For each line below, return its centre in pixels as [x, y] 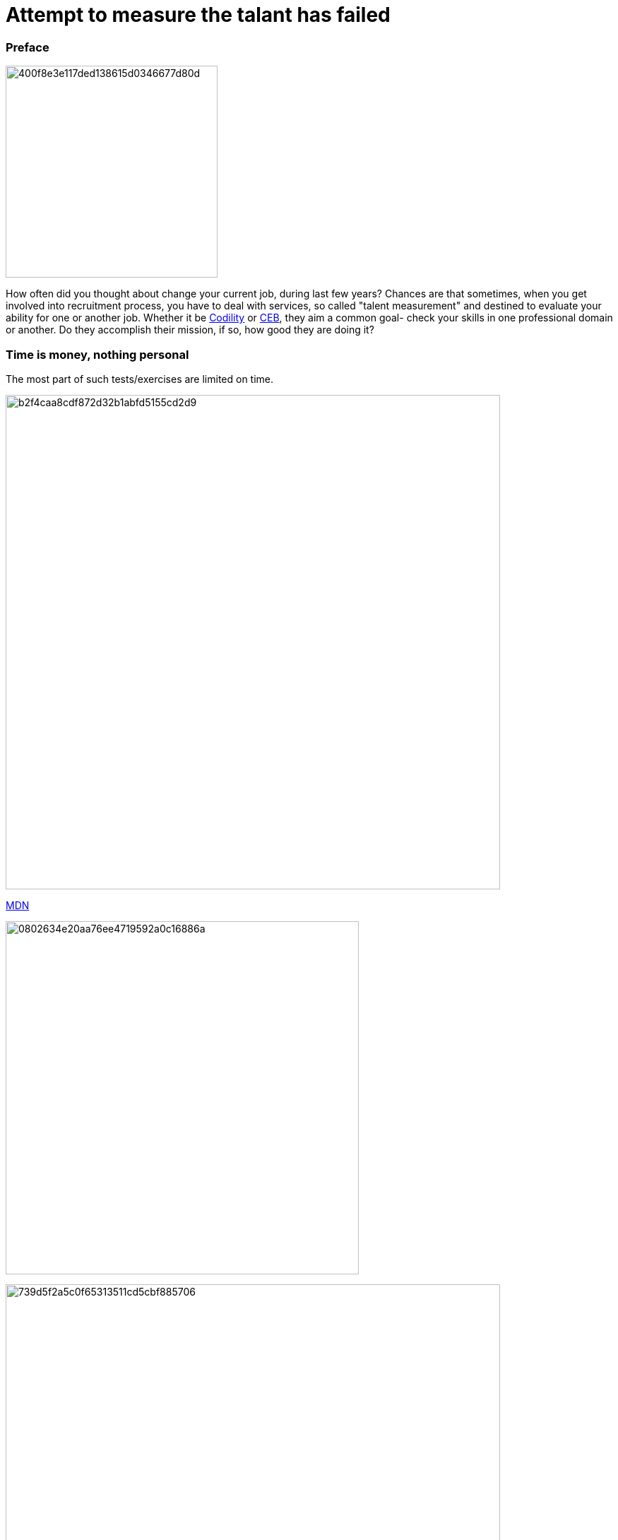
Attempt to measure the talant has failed [198, 15]
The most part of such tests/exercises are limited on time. [140, 379]
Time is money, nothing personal [97, 354]
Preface [28, 47]
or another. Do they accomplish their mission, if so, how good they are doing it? [190, 330]
